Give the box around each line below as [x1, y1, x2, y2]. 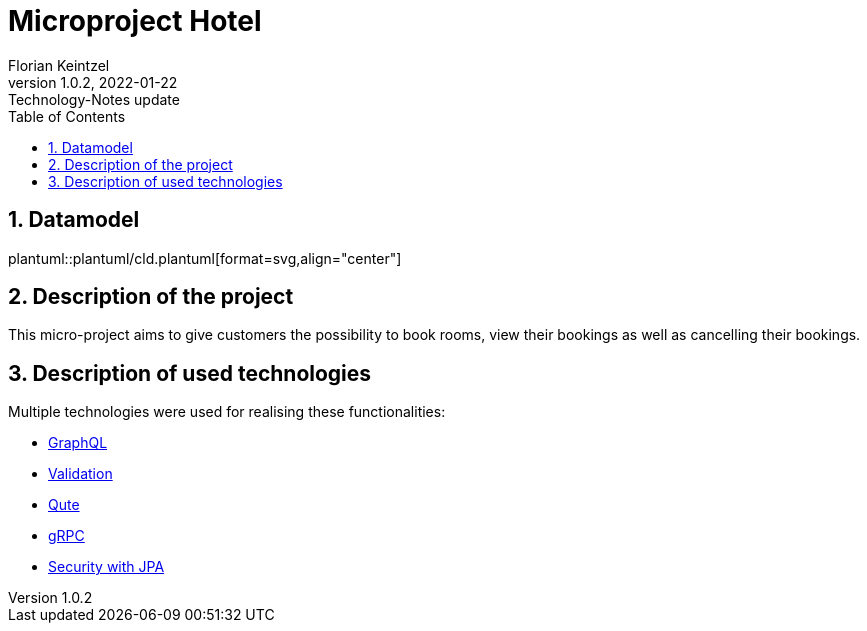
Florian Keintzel [8, 56, 110, 74]
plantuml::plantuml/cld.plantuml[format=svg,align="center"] [8, 249, 402, 267]
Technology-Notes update [8, 90, 180, 108]
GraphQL [48, 434, 108, 452]
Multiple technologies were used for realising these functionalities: [8, 403, 446, 421]
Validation [48, 465, 113, 483]
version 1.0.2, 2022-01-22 [8, 73, 178, 91]
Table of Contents [8, 107, 126, 125]
